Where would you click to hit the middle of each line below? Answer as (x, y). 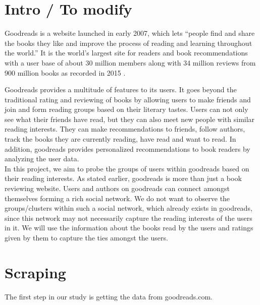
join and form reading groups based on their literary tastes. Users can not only (126, 109)
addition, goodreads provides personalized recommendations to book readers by (127, 148)
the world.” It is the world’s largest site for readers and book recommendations (126, 53)
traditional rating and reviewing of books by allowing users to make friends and (128, 99)
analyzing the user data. (42, 159)
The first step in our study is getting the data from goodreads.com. (109, 296)
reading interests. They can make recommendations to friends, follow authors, (125, 129)
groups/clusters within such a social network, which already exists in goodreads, (128, 208)
